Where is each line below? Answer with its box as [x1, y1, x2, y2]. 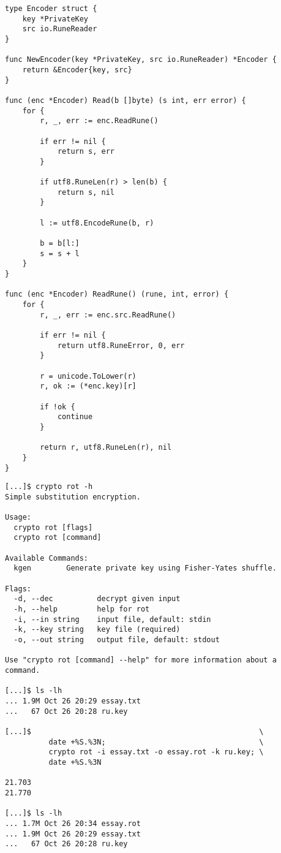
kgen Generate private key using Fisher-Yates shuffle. [13, 564, 277, 573]
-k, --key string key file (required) [13, 625, 181, 634]
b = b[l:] [40, 239, 80, 248]
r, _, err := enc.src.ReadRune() [40, 310, 176, 319]
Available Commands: [5, 553, 89, 563]
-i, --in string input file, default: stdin [13, 615, 211, 624]
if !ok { [40, 402, 75, 411]
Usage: [5, 513, 31, 522]
